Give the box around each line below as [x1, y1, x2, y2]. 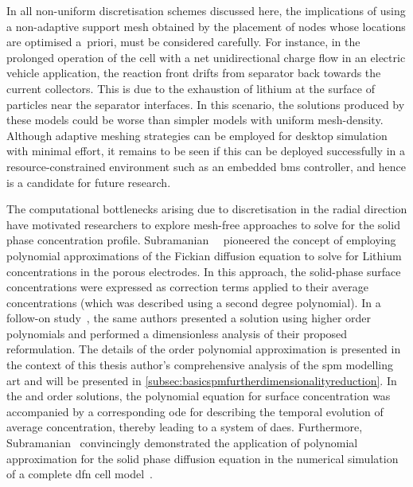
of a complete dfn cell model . [6, 466, 153, 482]
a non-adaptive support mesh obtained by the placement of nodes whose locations [6, 18, 406, 34]
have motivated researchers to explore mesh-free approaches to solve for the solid [6, 216, 400, 232]
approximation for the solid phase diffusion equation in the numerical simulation [6, 450, 399, 466]
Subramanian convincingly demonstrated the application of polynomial [6, 434, 358, 451]
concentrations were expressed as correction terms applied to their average [6, 279, 368, 295]
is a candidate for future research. [6, 173, 171, 190]
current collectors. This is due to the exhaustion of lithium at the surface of [6, 80, 375, 96]
